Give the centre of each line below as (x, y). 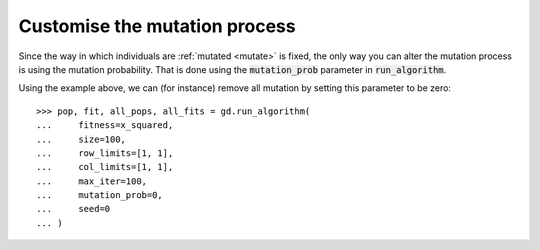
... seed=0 (73, 209)
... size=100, (81, 139)
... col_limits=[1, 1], (105, 167)
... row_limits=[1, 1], (105, 153)
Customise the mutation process (157, 26)
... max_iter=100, (92, 181)
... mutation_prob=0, (100, 195)
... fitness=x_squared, (105, 125)
